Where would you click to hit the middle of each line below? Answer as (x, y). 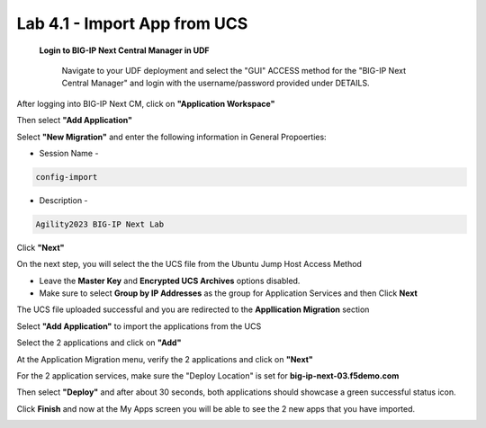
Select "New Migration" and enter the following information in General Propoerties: (172, 137)
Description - (64, 200)
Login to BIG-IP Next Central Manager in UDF (125, 50)
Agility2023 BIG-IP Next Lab (100, 224)
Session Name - (69, 153)
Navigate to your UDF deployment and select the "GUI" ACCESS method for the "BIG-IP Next (234, 70)
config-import (67, 177)
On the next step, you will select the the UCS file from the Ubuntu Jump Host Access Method (189, 264)
